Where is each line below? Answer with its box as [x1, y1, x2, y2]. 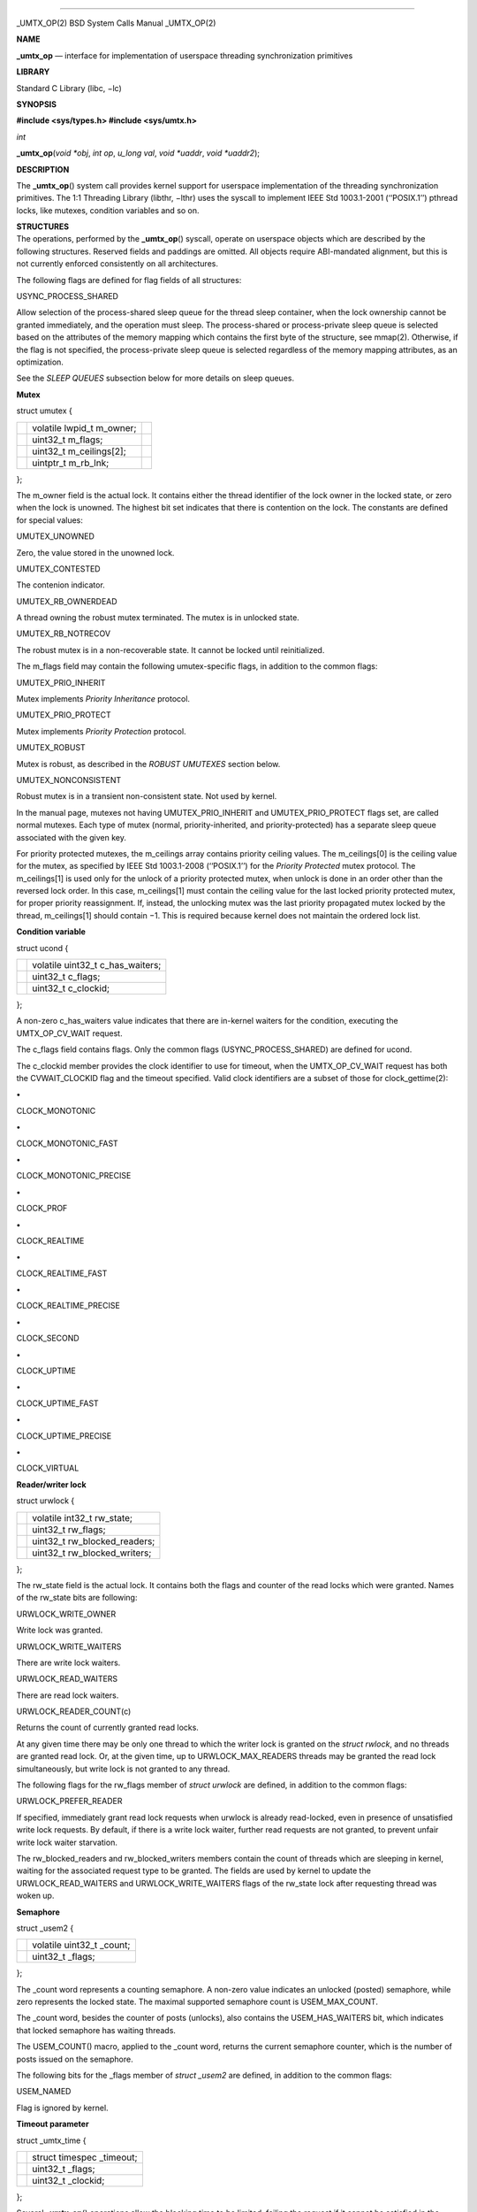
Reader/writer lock [16, 1479, 87, 1490]
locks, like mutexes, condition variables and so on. [16, 204, 200, 216]
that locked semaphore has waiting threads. [16, 2024, 177, 2035]
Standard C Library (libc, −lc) [16, 82, 123, 93]
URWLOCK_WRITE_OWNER [16, 1609, 117, 1619]
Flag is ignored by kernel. [16, 2102, 110, 2113]
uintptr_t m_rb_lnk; [32, 457, 110, 469]
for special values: [16, 514, 83, 526]
